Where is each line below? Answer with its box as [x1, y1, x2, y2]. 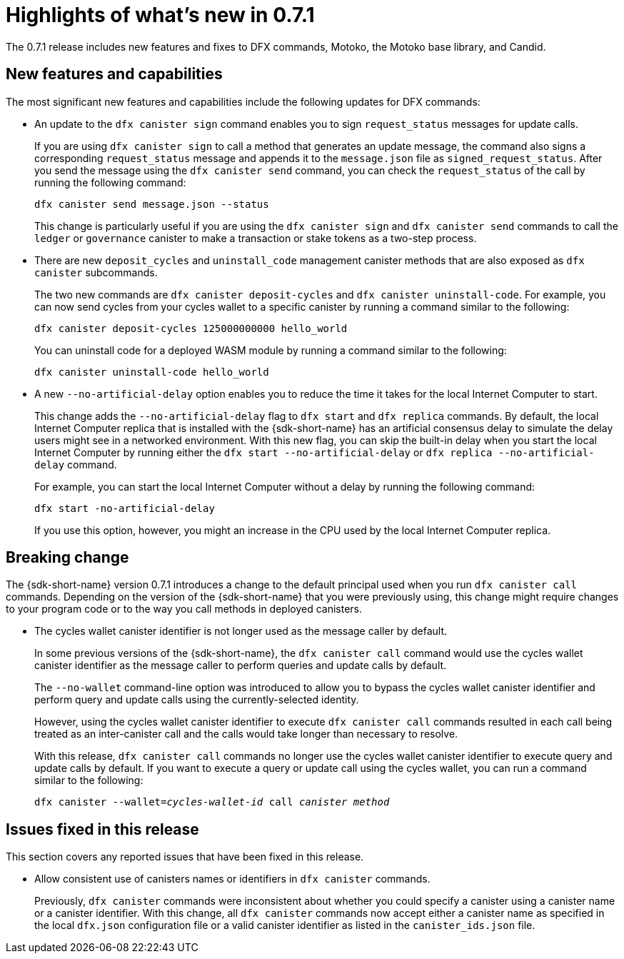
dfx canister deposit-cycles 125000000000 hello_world [34, 322, 348, 334]
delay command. [34, 458, 117, 471]
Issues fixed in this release [6, 820, 199, 838]
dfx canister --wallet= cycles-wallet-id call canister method [34, 796, 390, 808]
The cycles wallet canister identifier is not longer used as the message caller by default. [34, 625, 448, 638]
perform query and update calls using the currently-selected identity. [34, 693, 359, 706]
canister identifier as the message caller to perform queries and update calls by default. [34, 659, 447, 672]
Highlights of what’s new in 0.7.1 [6, 3, 315, 27]
